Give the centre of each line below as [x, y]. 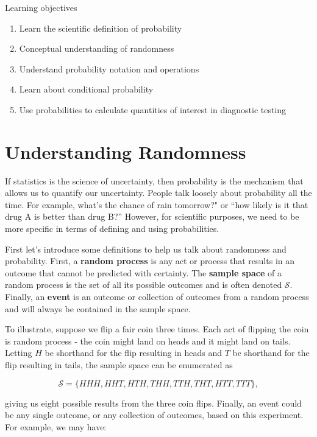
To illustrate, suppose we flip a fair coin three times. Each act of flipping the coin [157, 329]
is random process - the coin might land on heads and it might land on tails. [148, 341]
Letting [19, 353]
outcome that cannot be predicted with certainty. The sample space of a [143, 272]
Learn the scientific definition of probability [101, 28]
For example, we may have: [56, 426]
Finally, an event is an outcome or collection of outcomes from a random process [157, 297]
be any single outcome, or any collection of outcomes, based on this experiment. [154, 415]
